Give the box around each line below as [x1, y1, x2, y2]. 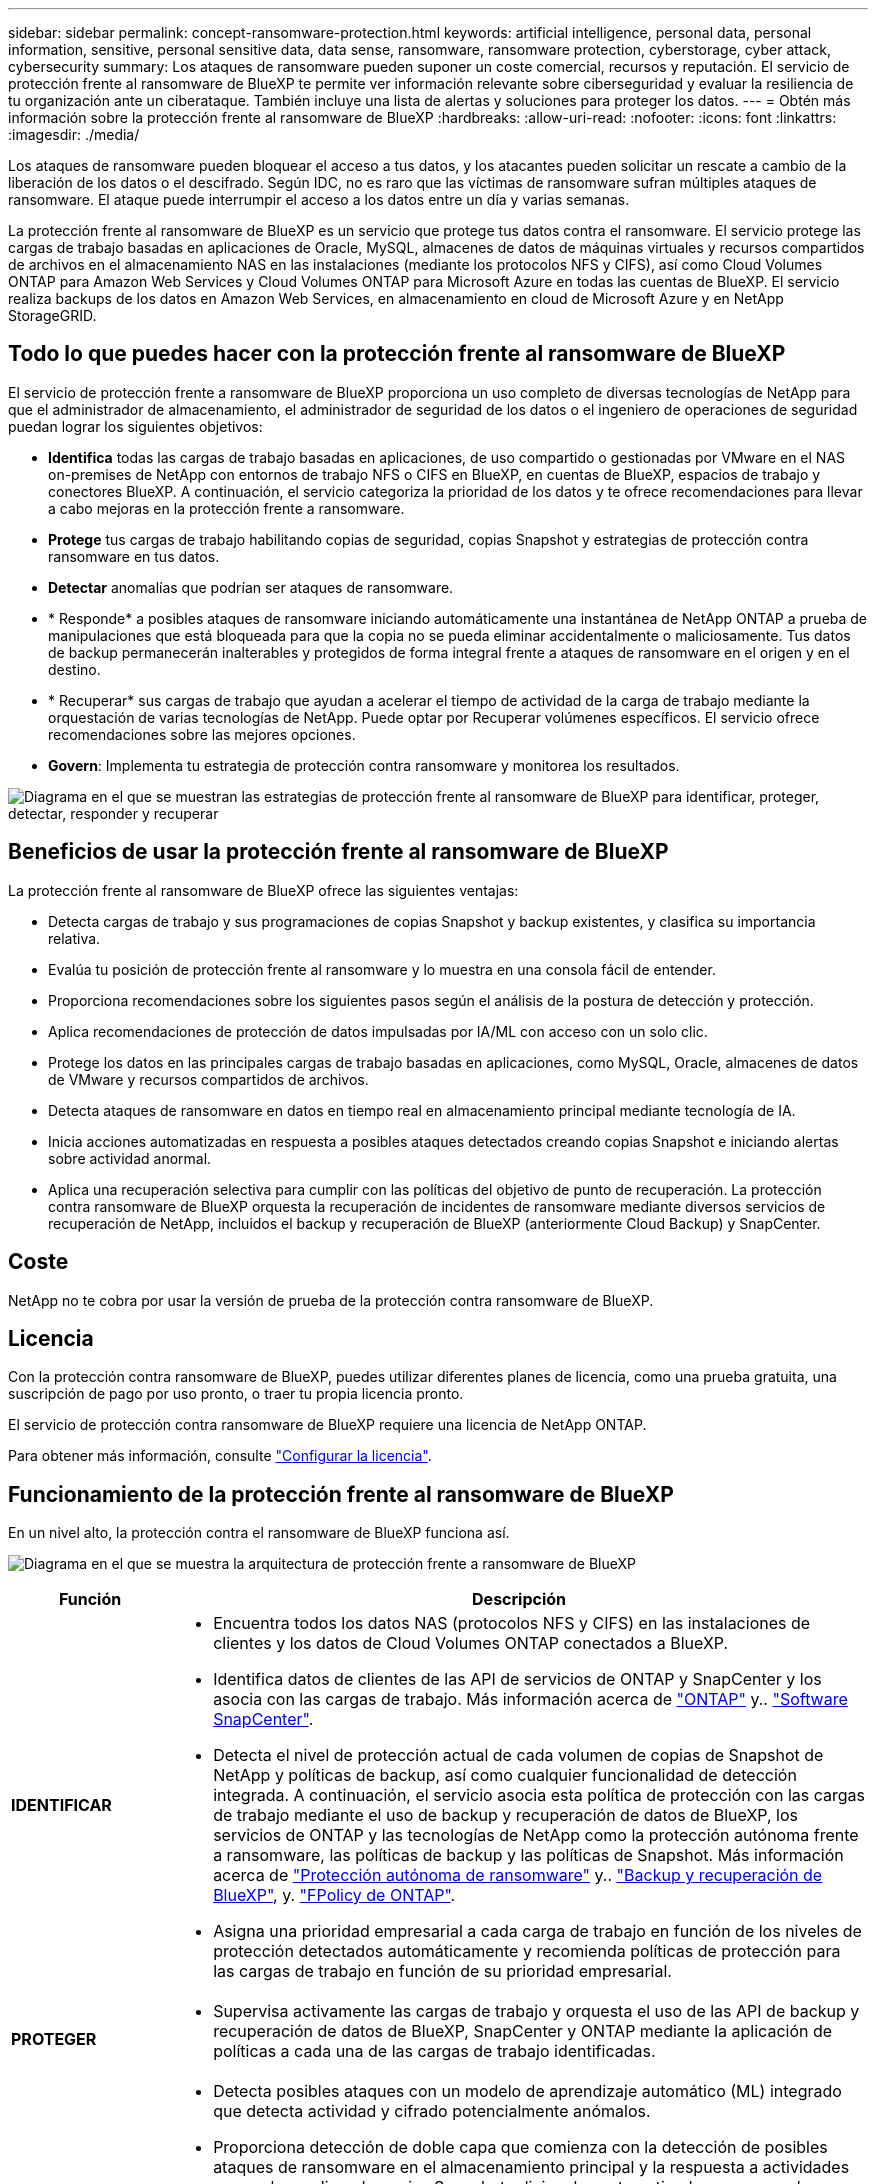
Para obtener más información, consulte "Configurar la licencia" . [8, 1447, 432, 1465]
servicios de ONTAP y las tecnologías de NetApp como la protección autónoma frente [213, 1825, 859, 1846]
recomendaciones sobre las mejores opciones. [48, 725, 356, 743]
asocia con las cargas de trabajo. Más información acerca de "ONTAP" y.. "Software [213, 1689, 848, 1710]
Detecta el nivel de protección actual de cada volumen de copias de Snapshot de [213, 1745, 824, 1766]
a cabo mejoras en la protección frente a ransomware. [48, 499, 405, 517]
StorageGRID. [8, 307, 97, 324]
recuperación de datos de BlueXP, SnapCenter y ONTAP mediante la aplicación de [213, 2021, 833, 2042]
